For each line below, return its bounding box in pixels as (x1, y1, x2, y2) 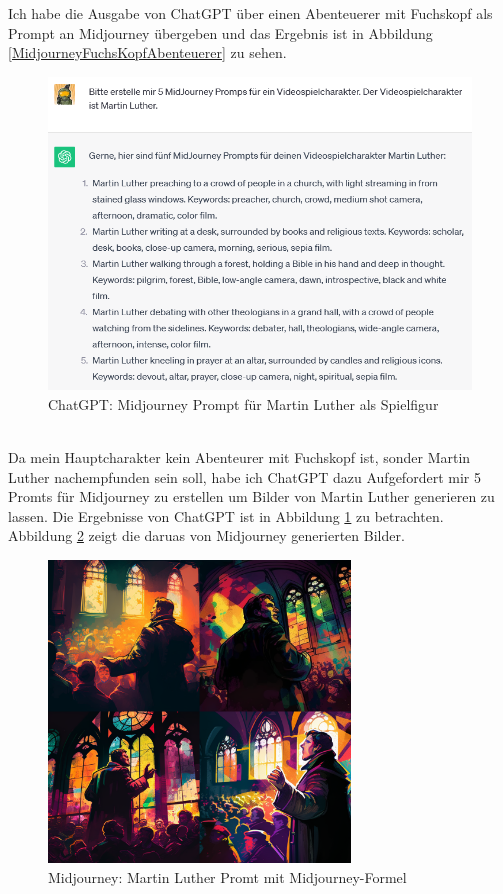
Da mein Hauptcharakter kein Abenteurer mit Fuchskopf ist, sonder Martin (8, 446, 471, 467)
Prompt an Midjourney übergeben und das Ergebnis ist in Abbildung (8, 22, 433, 43)
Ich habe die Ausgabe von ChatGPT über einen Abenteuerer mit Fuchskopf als (8, 3, 493, 23)
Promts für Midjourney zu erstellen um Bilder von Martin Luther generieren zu (8, 486, 495, 507)
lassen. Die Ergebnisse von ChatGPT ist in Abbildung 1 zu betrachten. (8, 505, 444, 526)
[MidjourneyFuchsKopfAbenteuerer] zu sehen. (8, 42, 287, 63)
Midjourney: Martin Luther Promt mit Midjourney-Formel (48, 866, 407, 887)
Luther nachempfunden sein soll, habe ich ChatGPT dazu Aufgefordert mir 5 (8, 466, 481, 487)
